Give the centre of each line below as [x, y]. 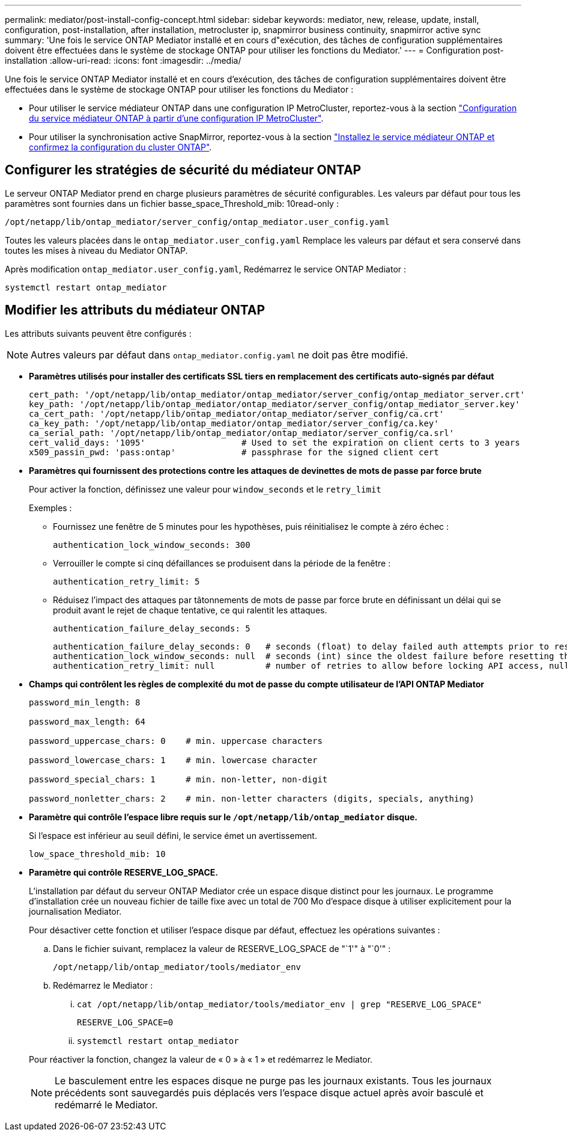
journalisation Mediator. [75, 911]
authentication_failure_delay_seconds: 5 [152, 628]
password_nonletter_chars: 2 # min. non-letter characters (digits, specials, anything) [252, 798]
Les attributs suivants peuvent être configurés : [98, 333]
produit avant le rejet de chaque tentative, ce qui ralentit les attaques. [190, 610]
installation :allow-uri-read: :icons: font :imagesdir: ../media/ [123, 60]
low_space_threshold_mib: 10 [97, 854]
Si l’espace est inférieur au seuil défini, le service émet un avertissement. [173, 835]
